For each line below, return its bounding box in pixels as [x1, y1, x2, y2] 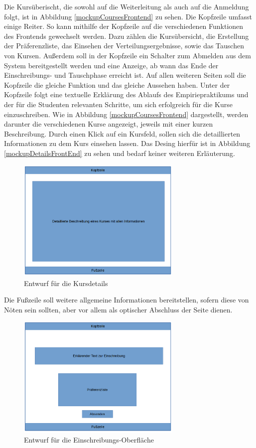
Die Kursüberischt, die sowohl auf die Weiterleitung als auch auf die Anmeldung [4, 1, 249, 11]
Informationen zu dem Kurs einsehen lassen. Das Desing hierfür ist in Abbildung [4, 138, 251, 149]
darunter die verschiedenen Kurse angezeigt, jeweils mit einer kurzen [4, 119, 213, 129]
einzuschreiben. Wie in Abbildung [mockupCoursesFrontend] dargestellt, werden [4, 109, 249, 119]
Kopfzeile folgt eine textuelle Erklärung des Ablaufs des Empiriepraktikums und [4, 89, 249, 100]
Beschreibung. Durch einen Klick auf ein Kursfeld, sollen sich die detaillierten [4, 128, 241, 139]
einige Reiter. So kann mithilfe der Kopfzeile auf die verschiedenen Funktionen [4, 21, 244, 31]
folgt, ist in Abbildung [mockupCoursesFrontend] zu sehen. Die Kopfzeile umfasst [4, 11, 252, 21]
